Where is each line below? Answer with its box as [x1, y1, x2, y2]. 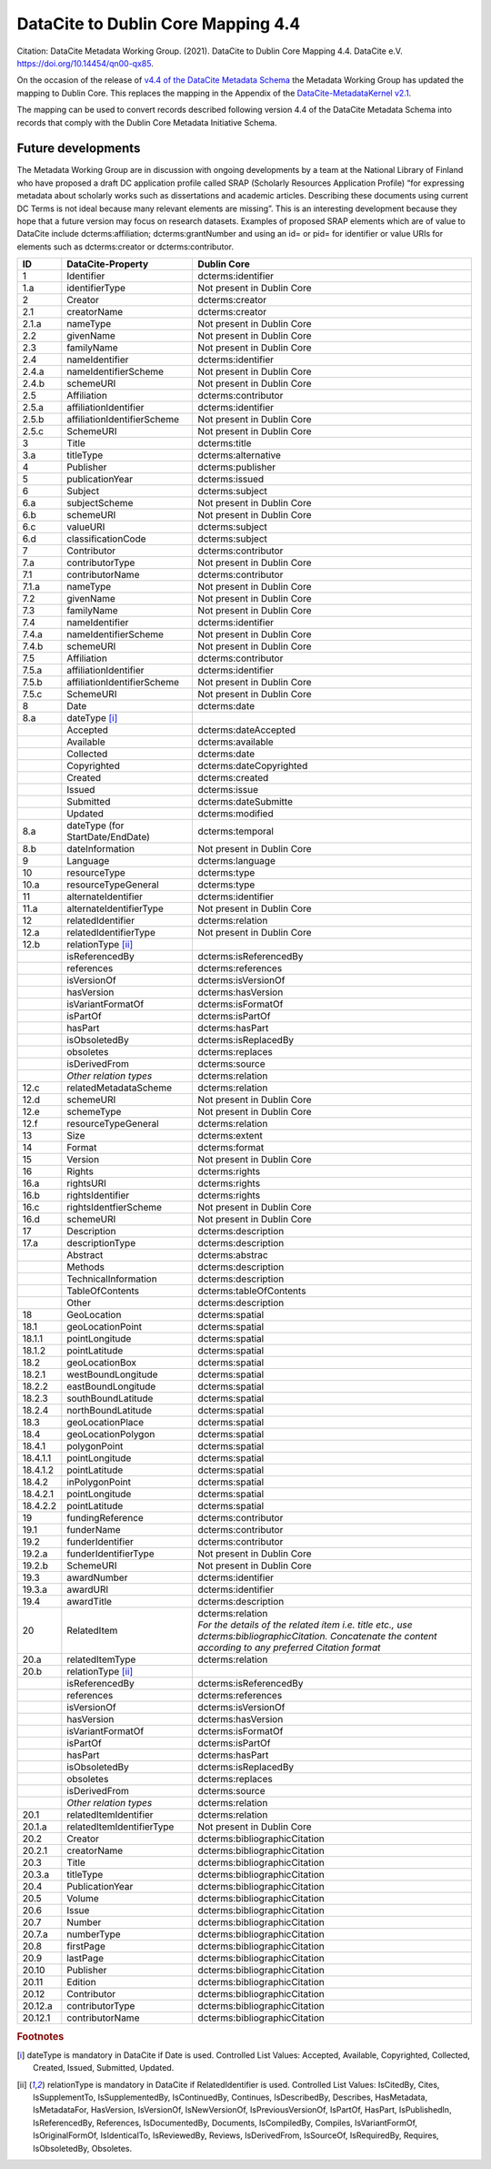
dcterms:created [197, 772, 269, 785]
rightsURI [66, 1177, 106, 1190]
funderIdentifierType [66, 1547, 155, 1560]
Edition [66, 1976, 96, 1989]
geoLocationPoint [66, 1321, 143, 1333]
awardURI [66, 1584, 109, 1596]
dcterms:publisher [197, 461, 276, 473]
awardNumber [66, 1571, 128, 1584]
